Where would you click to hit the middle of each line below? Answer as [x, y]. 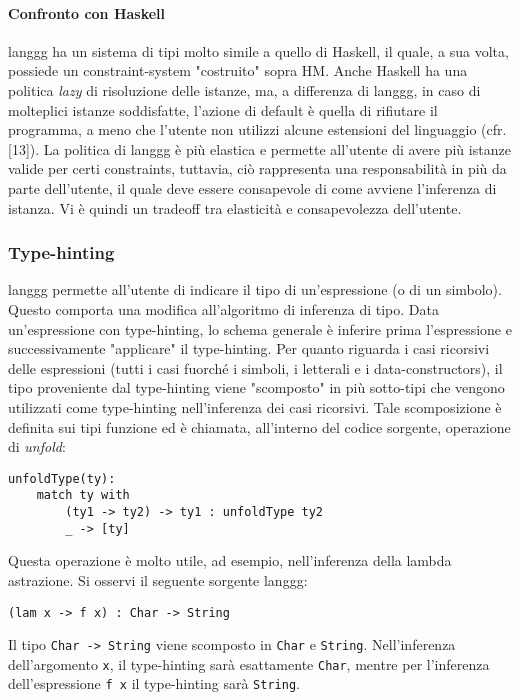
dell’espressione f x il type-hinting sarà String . [154, 683]
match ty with [83, 495]
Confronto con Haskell [87, 12]
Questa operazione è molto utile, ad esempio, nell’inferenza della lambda [230, 560]
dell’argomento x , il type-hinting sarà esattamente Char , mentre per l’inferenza [249, 663]
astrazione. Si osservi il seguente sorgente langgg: [158, 579]
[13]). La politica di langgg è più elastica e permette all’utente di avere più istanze [259, 148]
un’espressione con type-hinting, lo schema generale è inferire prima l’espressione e [260, 328]
